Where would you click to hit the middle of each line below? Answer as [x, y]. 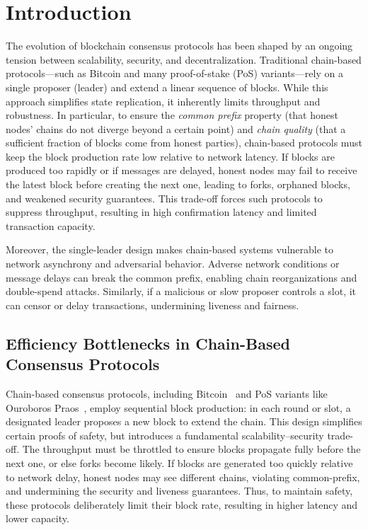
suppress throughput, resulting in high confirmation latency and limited [161, 212]
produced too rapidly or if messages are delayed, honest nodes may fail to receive [182, 170]
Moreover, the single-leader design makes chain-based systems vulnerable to [170, 249]
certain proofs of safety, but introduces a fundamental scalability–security [165, 435]
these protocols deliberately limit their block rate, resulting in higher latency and [182, 504]
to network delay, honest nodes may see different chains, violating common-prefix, [183, 477]
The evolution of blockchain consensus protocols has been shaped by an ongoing [179, 46]
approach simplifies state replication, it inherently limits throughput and [163, 101]
